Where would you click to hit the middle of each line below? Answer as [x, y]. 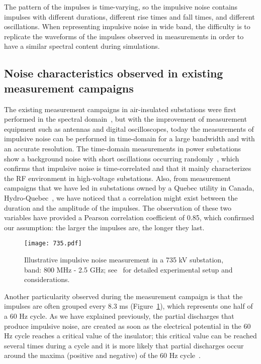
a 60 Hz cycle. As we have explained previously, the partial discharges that [119, 315]
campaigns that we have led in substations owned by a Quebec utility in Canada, [129, 188]
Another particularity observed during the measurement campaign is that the [123, 296]
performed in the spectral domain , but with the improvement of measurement [125, 119]
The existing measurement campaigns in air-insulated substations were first [120, 109]
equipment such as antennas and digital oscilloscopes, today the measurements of [129, 128]
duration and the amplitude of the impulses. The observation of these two [118, 207]
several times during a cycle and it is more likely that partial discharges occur [124, 345]
